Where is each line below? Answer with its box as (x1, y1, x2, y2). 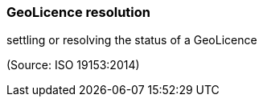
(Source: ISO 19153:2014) (6, 58, 140, 72)
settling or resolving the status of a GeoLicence (6, 33, 257, 47)
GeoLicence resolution (6, 4, 151, 20)
